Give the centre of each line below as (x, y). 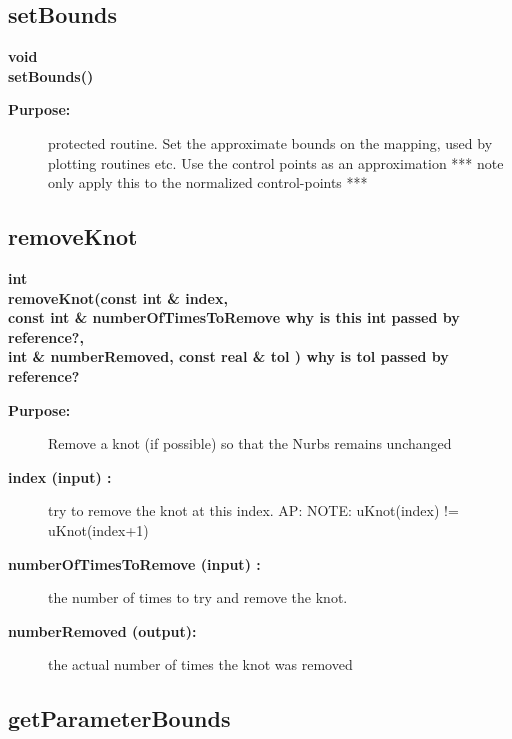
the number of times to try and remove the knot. (198, 597)
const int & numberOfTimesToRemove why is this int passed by (234, 317)
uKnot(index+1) (98, 529)
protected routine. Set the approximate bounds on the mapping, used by (270, 142)
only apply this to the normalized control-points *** (208, 182)
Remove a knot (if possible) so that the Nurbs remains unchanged (250, 443)
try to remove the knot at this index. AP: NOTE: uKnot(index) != (253, 510)
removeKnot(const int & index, (118, 297)
